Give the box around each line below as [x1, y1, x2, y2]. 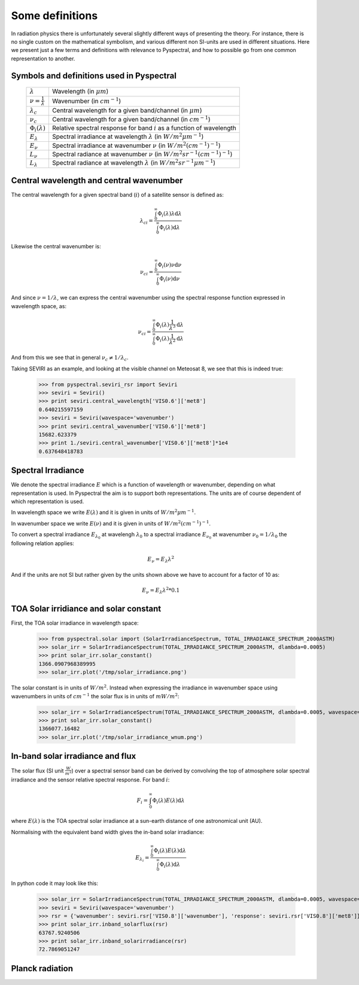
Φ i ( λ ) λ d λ [157, 210, 182, 218]
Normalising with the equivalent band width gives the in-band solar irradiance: [11, 828, 205, 835]
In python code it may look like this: [11, 880, 99, 887]
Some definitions [11, 9, 98, 22]
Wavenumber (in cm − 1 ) [51, 96, 121, 105]
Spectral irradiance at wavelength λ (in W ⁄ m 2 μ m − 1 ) [51, 132, 204, 141]
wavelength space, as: [11, 302, 67, 309]
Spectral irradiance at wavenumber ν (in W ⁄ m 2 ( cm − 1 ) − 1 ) [51, 141, 221, 150]
